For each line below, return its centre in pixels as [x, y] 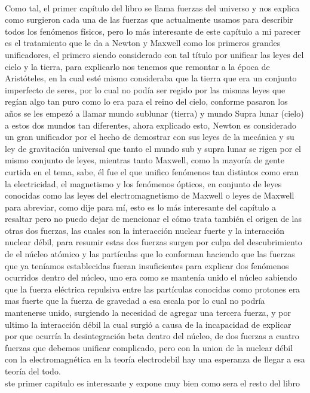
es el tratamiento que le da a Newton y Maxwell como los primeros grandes [143, 43]
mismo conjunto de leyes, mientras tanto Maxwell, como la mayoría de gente [145, 160]
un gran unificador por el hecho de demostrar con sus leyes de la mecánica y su [150, 137]
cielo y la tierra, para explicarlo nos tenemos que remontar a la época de [137, 66]
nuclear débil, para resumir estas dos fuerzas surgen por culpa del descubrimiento [154, 242]
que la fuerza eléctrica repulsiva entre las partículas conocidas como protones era [153, 289]
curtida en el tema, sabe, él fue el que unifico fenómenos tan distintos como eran [152, 171]
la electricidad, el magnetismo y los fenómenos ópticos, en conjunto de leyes [143, 183]
